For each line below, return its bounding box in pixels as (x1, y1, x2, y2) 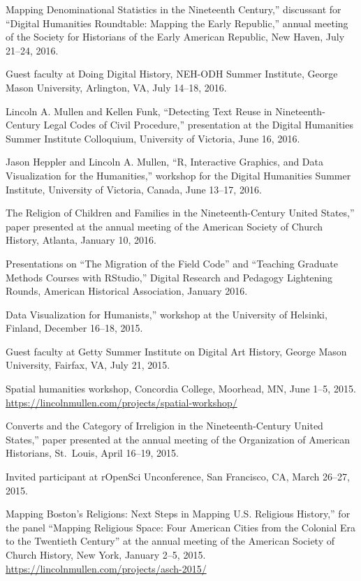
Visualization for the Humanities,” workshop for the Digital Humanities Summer (6, 168, 351, 182)
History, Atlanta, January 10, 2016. (6, 233, 156, 247)
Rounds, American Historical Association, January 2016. (6, 284, 248, 298)
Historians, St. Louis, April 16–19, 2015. (6, 446, 179, 460)
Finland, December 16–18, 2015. (6, 321, 143, 335)
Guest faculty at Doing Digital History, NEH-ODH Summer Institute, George (6, 66, 338, 81)
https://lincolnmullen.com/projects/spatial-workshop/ (6, 395, 237, 409)
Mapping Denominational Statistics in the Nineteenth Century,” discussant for (6, 2, 341, 16)
